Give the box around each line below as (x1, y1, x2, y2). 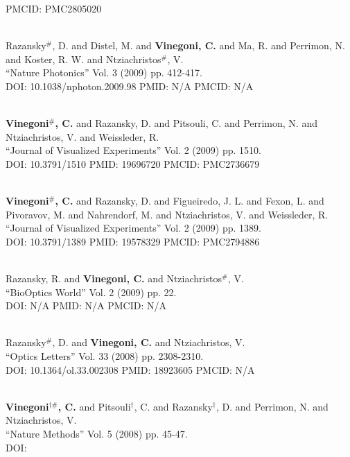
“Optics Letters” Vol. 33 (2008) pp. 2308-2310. (6, 349, 204, 363)
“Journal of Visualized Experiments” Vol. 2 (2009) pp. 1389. (6, 221, 261, 235)
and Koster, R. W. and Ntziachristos (6, 51, 161, 66)
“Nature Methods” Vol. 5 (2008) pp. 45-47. (6, 426, 188, 441)
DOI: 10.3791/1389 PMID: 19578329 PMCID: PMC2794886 (6, 234, 260, 248)
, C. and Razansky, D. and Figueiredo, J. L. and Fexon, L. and (55, 193, 324, 208)
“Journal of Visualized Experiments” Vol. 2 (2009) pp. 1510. (6, 143, 261, 157)
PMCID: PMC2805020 (6, 1, 102, 15)
